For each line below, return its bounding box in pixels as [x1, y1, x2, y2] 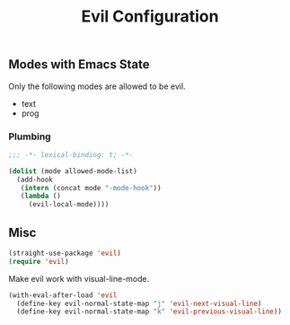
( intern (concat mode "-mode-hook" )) [20, 183, 163, 192]
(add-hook [16, 175, 53, 184]
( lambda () [20, 191, 62, 201]
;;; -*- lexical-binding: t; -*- [8, 150, 134, 159]
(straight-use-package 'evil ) [8, 249, 122, 258]
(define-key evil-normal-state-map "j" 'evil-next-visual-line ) [16, 299, 262, 308]
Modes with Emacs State [8, 57, 150, 73]
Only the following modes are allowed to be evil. [8, 81, 186, 92]
